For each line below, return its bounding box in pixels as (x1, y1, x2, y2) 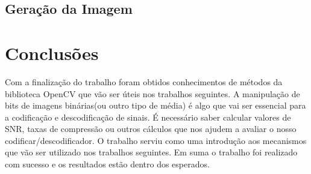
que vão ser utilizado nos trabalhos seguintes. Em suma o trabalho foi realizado (5, 146, 298, 158)
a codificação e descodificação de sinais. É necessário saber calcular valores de (5, 110, 291, 123)
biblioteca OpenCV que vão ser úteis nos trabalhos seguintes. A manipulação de (5, 87, 300, 100)
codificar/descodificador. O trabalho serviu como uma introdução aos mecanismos (5, 134, 307, 146)
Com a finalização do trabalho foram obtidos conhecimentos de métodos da (5, 75, 283, 88)
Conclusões (5, 40, 99, 65)
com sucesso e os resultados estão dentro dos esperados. (5, 158, 210, 170)
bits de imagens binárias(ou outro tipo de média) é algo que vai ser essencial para (5, 99, 306, 112)
